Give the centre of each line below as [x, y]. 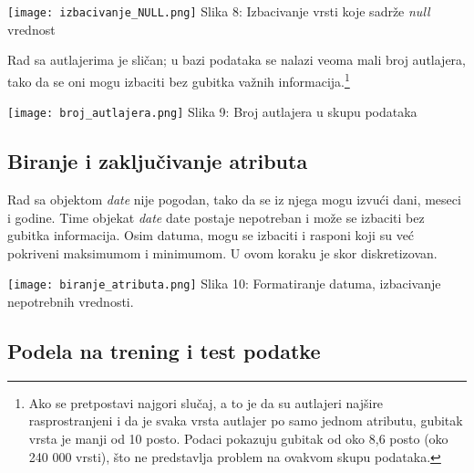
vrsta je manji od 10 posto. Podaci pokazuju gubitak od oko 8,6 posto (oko [238, 438]
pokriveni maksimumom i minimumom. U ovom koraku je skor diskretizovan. [222, 252]
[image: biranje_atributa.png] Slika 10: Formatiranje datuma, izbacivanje [224, 284]
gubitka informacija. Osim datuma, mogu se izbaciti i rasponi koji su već [211, 235]
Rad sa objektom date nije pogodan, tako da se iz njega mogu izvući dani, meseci [234, 199]
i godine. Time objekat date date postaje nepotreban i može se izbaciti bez [216, 217]
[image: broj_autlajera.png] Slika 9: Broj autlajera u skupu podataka [212, 112]
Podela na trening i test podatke [164, 350]
